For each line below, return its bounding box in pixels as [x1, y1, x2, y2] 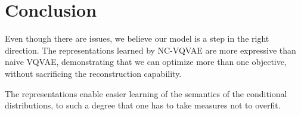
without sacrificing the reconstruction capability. [5, 67, 182, 79]
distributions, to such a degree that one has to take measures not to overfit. [5, 99, 281, 111]
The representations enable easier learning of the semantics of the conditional [5, 87, 287, 100]
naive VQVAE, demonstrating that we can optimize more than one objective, [5, 55, 287, 68]
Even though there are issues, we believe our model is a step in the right [5, 32, 269, 45]
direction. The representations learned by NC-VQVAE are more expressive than [5, 43, 296, 56]
